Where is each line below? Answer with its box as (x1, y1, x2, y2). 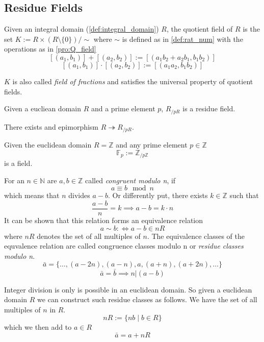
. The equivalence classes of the (147, 230, 245, 241)
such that (229, 190, 259, 201)
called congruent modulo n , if (85, 175, 176, 185)
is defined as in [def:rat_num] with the (122, 33, 243, 44)
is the (243, 23, 260, 34)
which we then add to (4, 322, 72, 332)
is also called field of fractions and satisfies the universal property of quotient (12, 76, 253, 86)
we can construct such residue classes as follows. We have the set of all (37, 294, 257, 305)
